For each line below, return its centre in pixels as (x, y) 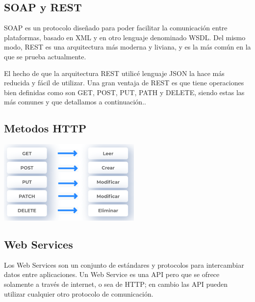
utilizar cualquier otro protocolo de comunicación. (79, 293)
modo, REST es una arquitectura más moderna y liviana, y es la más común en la (127, 47)
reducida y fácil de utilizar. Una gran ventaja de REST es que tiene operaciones (124, 83)
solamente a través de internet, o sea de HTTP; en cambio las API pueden (116, 284)
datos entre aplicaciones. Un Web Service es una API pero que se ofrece (112, 274)
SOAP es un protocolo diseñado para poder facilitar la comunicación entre (116, 28)
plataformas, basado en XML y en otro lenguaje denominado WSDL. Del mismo (125, 37)
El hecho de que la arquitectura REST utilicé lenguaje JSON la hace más (114, 73)
